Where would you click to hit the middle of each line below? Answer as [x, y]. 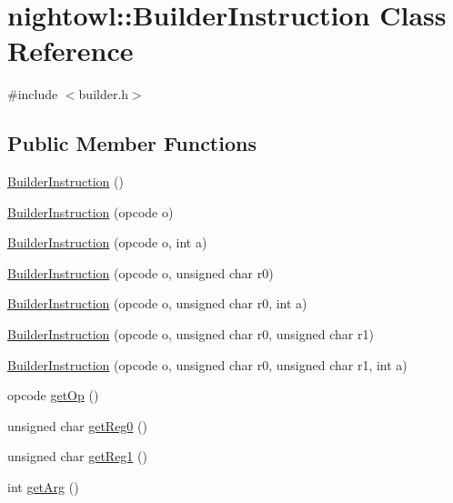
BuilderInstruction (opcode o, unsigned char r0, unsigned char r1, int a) [207, 364]
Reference [70, 50]
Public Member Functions [132, 143]
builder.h [104, 94]
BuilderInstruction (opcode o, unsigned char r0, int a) [157, 303]
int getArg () [43, 487]
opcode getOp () [53, 395]
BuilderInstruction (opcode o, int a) [107, 242]
